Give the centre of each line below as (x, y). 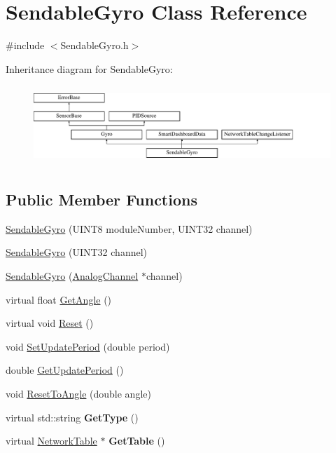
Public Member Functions (101, 200)
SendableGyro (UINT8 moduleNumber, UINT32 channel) (129, 228)
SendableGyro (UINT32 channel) (77, 252)
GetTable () (137, 441)
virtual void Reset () (50, 323)
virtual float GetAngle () (59, 299)
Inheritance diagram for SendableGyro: (89, 68)
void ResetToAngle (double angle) (78, 394)
